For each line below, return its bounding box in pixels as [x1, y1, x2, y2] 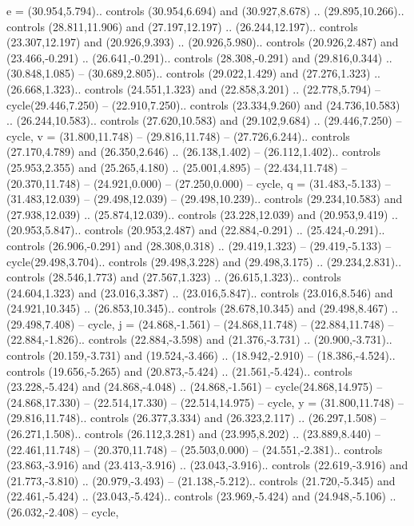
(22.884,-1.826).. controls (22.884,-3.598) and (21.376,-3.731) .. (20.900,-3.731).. [6, 331, 392, 348]
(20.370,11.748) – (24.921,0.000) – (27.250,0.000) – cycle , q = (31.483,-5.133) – [6, 174, 391, 191]
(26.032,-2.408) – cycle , [6, 504, 119, 520]
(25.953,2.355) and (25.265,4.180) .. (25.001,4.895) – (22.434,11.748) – [6, 158, 348, 175]
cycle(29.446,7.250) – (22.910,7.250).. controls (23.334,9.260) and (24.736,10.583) [6, 96, 400, 113]
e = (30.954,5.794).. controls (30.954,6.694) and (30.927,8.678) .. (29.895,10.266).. [6, 2, 404, 18]
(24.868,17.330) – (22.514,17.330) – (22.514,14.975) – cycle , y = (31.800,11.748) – [6, 393, 404, 410]
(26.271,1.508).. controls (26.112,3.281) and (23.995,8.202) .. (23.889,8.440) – [6, 425, 380, 442]
